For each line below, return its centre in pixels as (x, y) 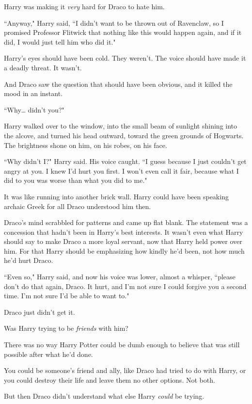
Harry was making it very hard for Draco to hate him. (84, 6)
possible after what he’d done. (48, 354)
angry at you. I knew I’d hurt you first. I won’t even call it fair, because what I (121, 170)
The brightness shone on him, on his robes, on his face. (86, 145)
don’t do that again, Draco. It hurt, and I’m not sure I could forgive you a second (125, 286)
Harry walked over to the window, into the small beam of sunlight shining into (121, 126)
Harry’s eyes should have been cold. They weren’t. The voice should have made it (125, 58)
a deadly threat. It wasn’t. (43, 67)
